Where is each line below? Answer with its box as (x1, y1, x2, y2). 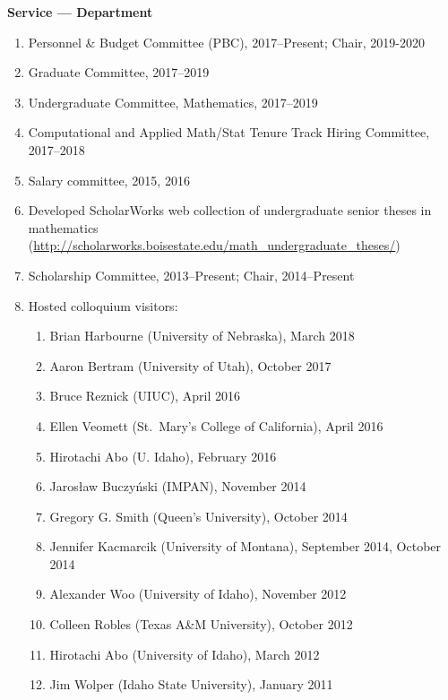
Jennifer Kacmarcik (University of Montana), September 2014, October (49, 537, 442, 556)
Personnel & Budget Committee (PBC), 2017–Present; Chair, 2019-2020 (28, 32, 426, 51)
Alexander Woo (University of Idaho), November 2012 (49, 584, 347, 603)
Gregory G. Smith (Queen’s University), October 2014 (49, 506, 348, 525)
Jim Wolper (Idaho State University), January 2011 (49, 675, 333, 694)
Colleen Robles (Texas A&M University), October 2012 (49, 615, 353, 634)
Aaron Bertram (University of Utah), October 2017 (49, 356, 332, 375)
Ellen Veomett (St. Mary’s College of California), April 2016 (49, 416, 383, 435)
